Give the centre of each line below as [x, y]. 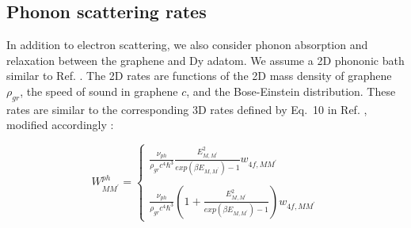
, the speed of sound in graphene [99, 91]
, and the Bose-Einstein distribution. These [291, 91]
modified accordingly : [60, 125]
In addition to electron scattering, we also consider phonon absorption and [187, 45]
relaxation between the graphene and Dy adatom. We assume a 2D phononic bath [205, 60]
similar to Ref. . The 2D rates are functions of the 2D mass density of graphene [199, 76]
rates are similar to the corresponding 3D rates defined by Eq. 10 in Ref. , [187, 109]
